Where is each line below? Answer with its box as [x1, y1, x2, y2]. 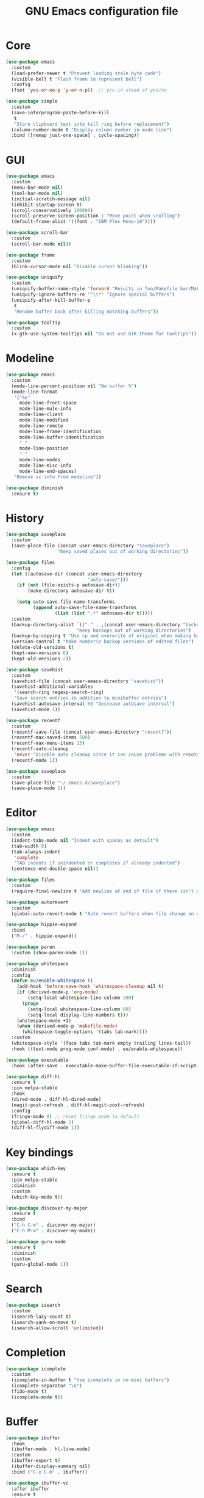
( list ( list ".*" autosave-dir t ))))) [54, 610, 153, 616]
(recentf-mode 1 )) [11, 757, 58, 763]
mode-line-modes [19, 457, 61, 463]
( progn [21, 1000, 39, 1006]
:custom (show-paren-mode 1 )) [11, 949, 88, 955]
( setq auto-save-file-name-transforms [16, 599, 115, 605]
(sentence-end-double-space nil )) [11, 866, 99, 872]
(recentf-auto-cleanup [11, 746, 69, 752]
